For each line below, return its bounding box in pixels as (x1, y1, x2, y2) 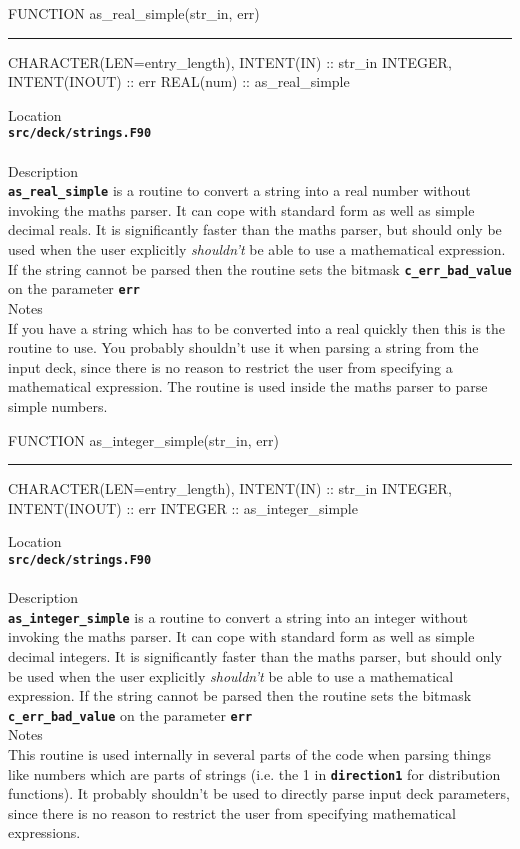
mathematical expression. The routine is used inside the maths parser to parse (8, 376, 488, 397)
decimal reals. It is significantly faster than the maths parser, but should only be (8, 219, 502, 240)
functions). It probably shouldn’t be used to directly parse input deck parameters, (8, 783, 510, 804)
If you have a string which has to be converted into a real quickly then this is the (8, 317, 506, 338)
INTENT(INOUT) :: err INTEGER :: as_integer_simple (8, 497, 358, 518)
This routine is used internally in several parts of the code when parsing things (8, 744, 491, 765)
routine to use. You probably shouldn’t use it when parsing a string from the (8, 337, 479, 358)
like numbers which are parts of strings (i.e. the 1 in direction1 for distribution (8, 763, 501, 784)
